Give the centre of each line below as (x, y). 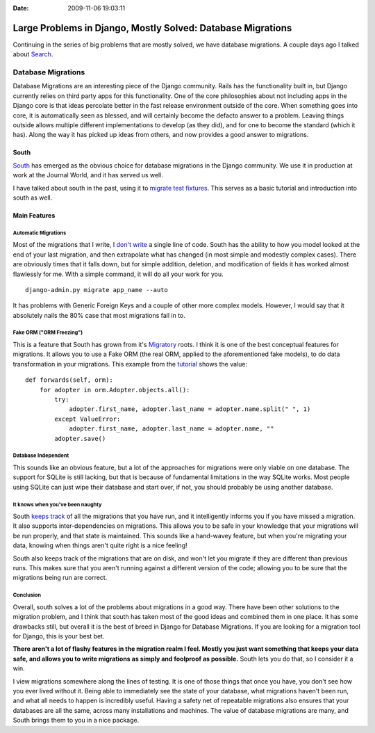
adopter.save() (80, 438)
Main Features (34, 215)
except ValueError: (87, 419)
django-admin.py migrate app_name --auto (97, 290)
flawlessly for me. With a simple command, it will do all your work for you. (118, 274)
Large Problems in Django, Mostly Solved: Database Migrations (152, 28)
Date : (21, 8)
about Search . (33, 54)
